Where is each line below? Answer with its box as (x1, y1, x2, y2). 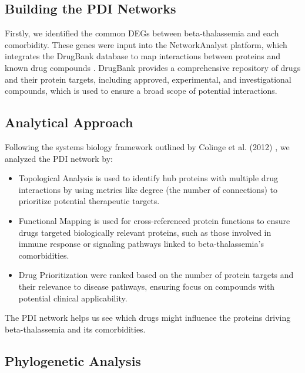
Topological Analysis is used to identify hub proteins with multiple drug (18, 172, 278, 184)
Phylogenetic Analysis (5, 351, 141, 369)
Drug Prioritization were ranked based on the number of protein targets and (18, 269, 294, 281)
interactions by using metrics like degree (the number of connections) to (18, 183, 278, 195)
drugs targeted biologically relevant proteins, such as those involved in (18, 226, 272, 238)
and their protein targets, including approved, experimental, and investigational (5, 73, 291, 85)
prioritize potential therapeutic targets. (18, 195, 160, 207)
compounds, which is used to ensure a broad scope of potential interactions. (5, 84, 277, 97)
